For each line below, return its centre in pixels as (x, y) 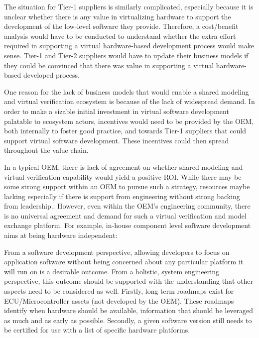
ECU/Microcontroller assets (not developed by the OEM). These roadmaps (119, 300)
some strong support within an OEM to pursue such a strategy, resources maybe (127, 186)
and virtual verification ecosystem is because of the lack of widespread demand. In (129, 101)
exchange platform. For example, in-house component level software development (128, 225)
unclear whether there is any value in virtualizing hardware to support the (118, 16)
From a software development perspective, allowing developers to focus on (117, 252)
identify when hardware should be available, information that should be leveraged (129, 310)
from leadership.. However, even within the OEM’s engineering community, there (127, 206)
